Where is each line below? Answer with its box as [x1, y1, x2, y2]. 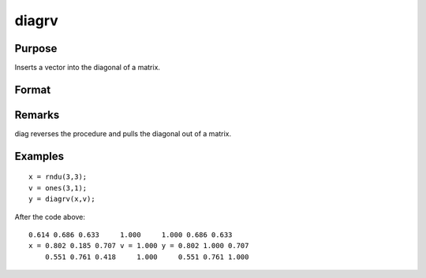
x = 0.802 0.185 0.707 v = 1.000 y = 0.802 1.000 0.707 [28, 241, 249, 250]
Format [14, 83, 51, 96]
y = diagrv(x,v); [28, 195, 95, 204]
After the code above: [14, 212, 86, 221]
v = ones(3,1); [28, 183, 88, 192]
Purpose [14, 42, 58, 55]
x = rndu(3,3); [28, 172, 88, 181]
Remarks [14, 108, 60, 121]
